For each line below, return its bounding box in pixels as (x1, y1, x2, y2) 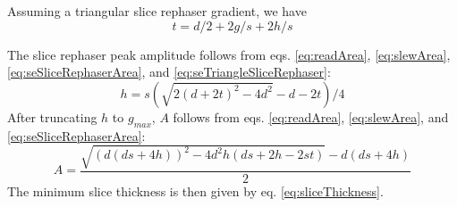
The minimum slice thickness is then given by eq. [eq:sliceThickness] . (7, 181, 384, 200)
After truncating (7, 107, 97, 126)
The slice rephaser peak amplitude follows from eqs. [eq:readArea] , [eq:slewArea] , (7, 45, 451, 63)
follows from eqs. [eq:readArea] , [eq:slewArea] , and (173, 107, 449, 126)
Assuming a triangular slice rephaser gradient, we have (7, 2, 307, 20)
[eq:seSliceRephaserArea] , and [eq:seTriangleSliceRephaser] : (7, 62, 331, 81)
